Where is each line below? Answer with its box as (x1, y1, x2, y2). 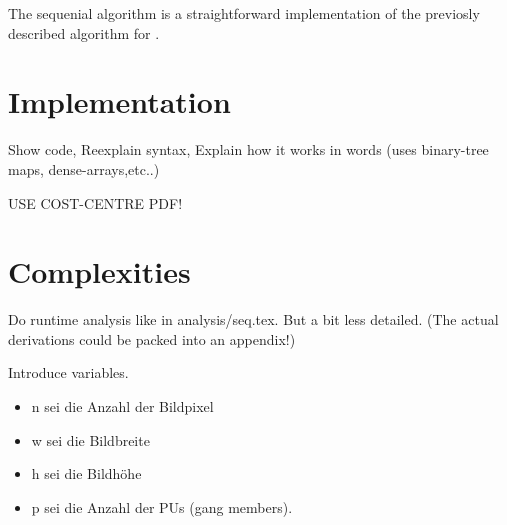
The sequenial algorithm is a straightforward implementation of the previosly (8, 3, 480, 23)
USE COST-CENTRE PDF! (8, 192, 183, 213)
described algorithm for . (8, 22, 160, 43)
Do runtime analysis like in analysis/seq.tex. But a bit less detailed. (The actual (8, 309, 499, 330)
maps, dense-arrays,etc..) (8, 158, 160, 179)
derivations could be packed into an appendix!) (8, 328, 296, 349)
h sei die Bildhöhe (31, 463, 142, 484)
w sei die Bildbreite (31, 429, 150, 450)
